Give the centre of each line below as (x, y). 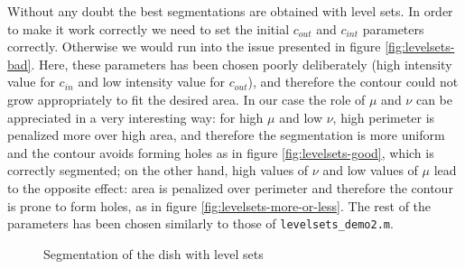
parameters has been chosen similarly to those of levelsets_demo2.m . (200, 223)
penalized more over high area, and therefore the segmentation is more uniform (226, 135)
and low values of (370, 170)
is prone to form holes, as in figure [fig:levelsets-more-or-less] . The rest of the (219, 205)
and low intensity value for (152, 82)
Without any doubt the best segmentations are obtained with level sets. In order (230, 11)
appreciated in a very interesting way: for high (135, 117)
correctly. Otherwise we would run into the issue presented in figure (194, 46)
